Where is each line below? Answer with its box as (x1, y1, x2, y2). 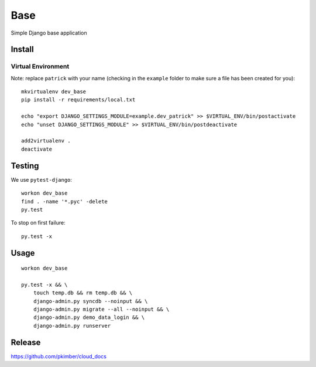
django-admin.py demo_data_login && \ (33, 314, 145, 321)
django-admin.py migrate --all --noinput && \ (33, 306, 170, 313)
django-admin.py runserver (33, 322, 111, 329)
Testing (11, 161, 39, 171)
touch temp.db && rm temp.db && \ (33, 290, 133, 296)
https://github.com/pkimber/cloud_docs (11, 352, 107, 360)
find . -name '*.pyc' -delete (21, 198, 108, 205)
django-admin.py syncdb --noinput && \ (33, 298, 148, 304)
